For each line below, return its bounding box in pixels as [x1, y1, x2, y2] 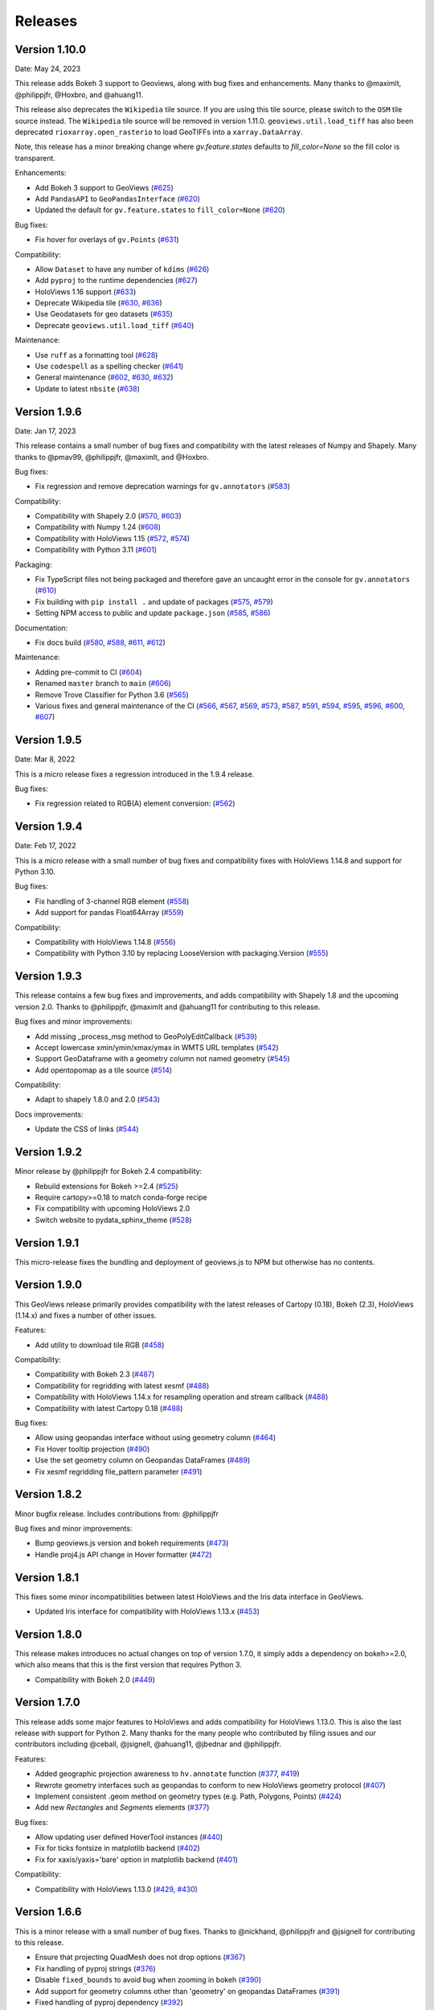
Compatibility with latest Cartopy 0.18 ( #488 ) [35, 1403, 183, 1413]
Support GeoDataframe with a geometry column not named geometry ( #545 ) [35, 1054, 290, 1064]
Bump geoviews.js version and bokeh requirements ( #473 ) [35, 1538, 229, 1548]
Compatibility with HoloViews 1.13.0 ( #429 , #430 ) [35, 1884, 199, 1893]
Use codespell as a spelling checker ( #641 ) [35, 362, 184, 371]
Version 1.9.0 [14, 1278, 83, 1292]
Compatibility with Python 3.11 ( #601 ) [35, 545, 157, 555]
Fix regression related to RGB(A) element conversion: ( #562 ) [35, 798, 236, 808]
